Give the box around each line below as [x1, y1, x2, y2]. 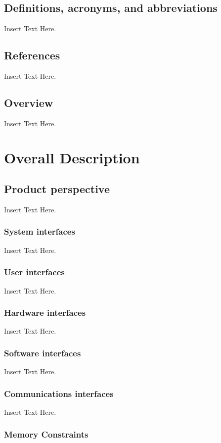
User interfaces [4, 266, 65, 278]
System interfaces [4, 225, 75, 238]
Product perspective [4, 181, 110, 197]
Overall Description [4, 147, 140, 167]
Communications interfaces [4, 387, 114, 399]
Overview [4, 95, 53, 110]
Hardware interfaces [4, 306, 86, 319]
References [4, 48, 60, 63]
